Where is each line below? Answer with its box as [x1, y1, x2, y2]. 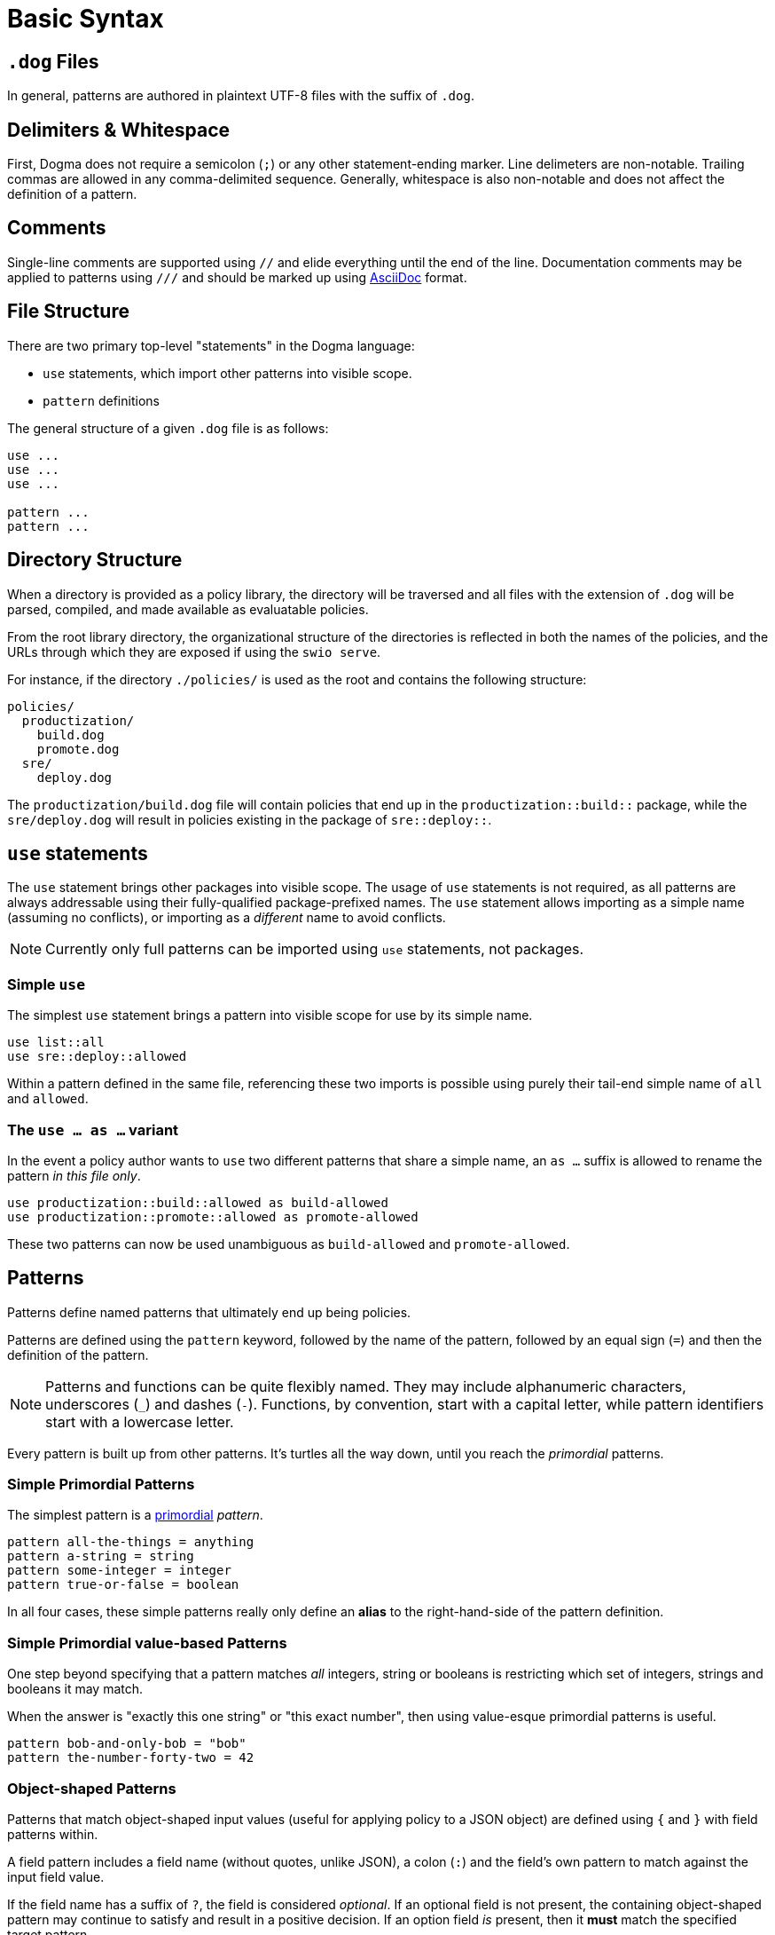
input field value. [7, 1868, 105, 1884]
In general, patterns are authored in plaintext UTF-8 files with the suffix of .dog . [7, 88, 474, 104]
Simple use [7, 975, 86, 993]
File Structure [7, 300, 129, 323]
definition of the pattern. [7, 1347, 149, 1362]
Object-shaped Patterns [7, 1779, 176, 1797]
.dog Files [7, 50, 99, 73]
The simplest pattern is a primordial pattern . [7, 1507, 263, 1523]
